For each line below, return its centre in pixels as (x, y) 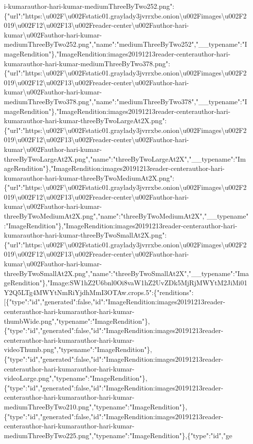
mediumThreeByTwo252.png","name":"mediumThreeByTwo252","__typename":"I (126, 44)
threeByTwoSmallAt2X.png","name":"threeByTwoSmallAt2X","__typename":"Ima (126, 273)
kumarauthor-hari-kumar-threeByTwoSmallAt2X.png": (85, 235)
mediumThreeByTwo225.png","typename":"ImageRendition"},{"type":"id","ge (118, 435)
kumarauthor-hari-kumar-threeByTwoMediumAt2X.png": (89, 177)
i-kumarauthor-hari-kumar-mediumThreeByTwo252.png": (89, 6)
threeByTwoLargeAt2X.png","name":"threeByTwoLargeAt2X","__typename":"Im (125, 158)
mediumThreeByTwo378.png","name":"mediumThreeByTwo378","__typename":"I (126, 101)
